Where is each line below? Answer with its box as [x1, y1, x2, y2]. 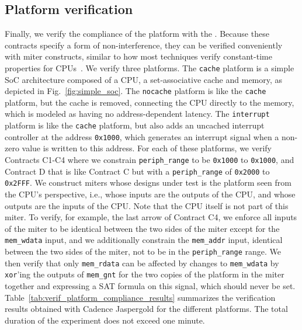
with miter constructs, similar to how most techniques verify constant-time [5, 50, 272, 62]
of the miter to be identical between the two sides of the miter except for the [5, 222, 280, 234]
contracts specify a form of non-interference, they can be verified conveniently [5, 39, 283, 51]
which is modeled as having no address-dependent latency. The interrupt [5, 107, 270, 120]
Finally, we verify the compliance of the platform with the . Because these [5, 27, 269, 40]
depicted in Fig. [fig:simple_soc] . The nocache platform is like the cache [5, 85, 266, 97]
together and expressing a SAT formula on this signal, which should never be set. [5, 280, 296, 292]
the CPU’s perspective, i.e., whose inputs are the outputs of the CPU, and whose [5, 188, 296, 200]
